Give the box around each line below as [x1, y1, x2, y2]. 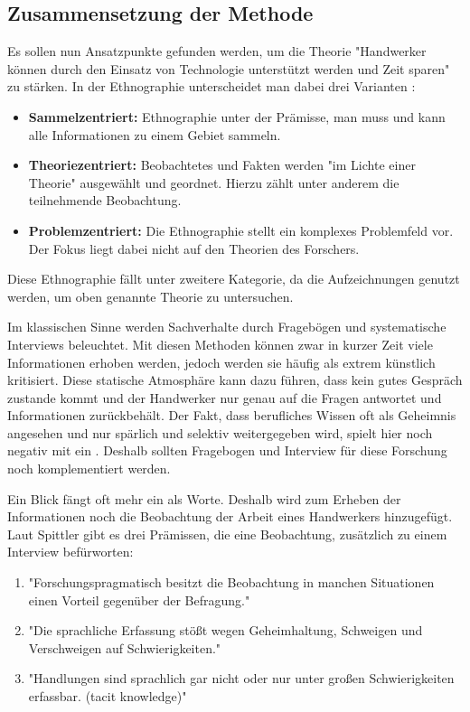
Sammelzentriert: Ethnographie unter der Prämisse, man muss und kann [28, 107, 446, 126]
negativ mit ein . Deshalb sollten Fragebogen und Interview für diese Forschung [7, 441, 447, 460]
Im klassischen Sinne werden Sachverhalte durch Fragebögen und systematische [7, 317, 446, 336]
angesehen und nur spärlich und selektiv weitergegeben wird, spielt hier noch [7, 423, 433, 442]
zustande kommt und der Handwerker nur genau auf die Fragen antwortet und [7, 388, 442, 407]
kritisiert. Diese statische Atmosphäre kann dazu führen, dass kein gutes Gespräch [7, 370, 463, 389]
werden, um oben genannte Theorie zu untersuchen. [7, 286, 294, 305]
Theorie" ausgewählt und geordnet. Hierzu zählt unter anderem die [28, 173, 399, 192]
